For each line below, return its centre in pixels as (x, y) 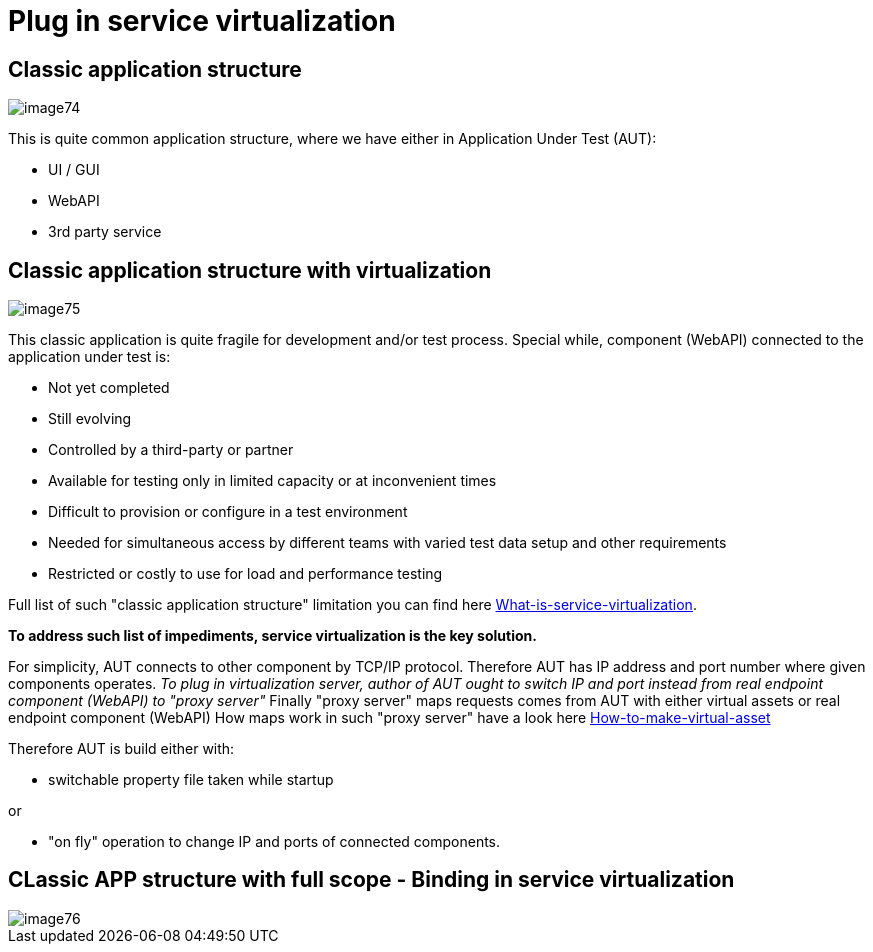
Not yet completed (109, 388)
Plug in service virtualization (202, 21)
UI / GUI (74, 170)
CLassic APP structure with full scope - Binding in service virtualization (371, 880)
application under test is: (89, 357)
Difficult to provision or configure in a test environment (228, 512)
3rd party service (105, 232)
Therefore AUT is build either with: (121, 749)
